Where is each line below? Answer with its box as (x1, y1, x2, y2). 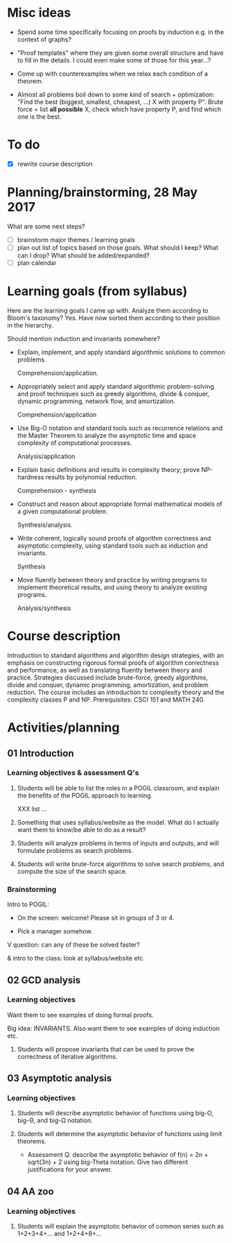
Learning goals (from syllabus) (7, 283, 188, 299)
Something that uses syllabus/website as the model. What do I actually (17, 818, 220, 827)
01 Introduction (7, 747, 74, 759)
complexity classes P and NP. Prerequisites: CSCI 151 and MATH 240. (7, 695, 206, 704)
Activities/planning (7, 720, 120, 736)
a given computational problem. (17, 507, 108, 515)
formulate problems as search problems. (17, 846, 134, 854)
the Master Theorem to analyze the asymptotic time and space (17, 432, 197, 439)
